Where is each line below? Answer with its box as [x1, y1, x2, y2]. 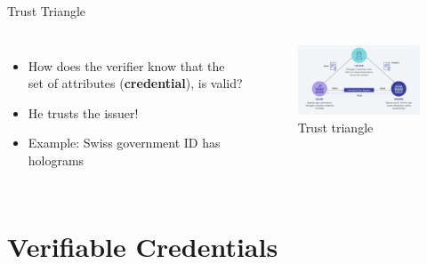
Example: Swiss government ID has [28, 133, 221, 152]
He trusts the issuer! [28, 103, 139, 122]
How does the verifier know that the [28, 56, 225, 75]
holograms [28, 150, 85, 169]
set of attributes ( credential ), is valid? [28, 74, 243, 92]
